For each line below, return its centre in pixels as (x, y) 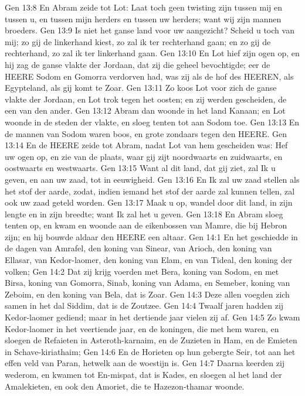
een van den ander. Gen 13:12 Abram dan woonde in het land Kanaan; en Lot (145, 110)
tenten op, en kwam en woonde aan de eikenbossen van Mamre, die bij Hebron (146, 225)
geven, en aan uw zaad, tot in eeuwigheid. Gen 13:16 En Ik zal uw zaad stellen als (152, 179)
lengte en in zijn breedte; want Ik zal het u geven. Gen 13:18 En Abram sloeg (144, 214)
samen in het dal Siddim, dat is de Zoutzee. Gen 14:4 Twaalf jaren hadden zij (144, 305)
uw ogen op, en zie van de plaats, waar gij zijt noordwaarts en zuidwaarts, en (144, 156)
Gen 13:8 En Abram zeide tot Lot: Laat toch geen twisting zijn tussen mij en (144, 7)
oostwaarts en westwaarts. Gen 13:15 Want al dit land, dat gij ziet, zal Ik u (140, 168)
